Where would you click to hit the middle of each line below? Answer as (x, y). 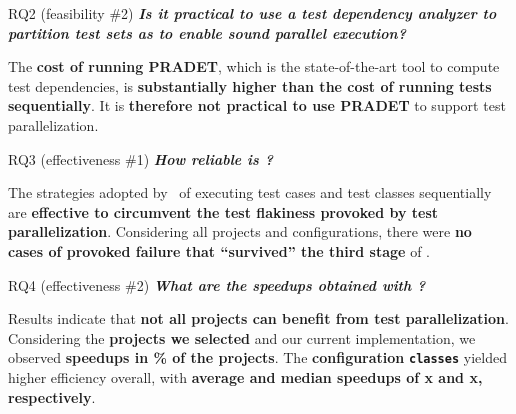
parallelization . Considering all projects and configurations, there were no (240, 231)
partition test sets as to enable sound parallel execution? (207, 32)
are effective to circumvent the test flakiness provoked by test (223, 211)
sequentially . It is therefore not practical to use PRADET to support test (257, 105)
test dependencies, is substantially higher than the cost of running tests (250, 85)
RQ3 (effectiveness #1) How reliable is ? (140, 158)
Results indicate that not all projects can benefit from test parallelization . (258, 318)
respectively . (52, 396)
